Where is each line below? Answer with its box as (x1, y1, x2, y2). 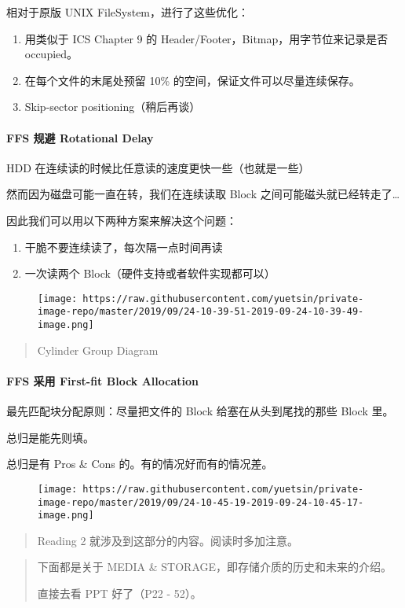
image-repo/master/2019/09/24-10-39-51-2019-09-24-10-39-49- (38, 306, 364, 318)
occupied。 (24, 46, 78, 62)
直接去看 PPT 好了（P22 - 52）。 (37, 585, 202, 602)
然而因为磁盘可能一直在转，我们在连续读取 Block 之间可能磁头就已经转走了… (6, 186, 400, 202)
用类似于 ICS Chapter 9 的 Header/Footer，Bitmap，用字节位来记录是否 (24, 30, 389, 46)
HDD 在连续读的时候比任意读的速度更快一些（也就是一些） (6, 159, 310, 175)
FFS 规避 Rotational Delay (6, 129, 154, 146)
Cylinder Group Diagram (37, 341, 159, 358)
